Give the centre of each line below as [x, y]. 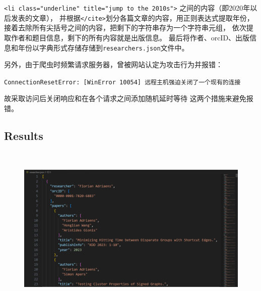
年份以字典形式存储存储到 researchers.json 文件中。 [103, 47]
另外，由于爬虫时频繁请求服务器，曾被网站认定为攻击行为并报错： [113, 64]
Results [24, 135]
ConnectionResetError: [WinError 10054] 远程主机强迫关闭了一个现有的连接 [122, 82]
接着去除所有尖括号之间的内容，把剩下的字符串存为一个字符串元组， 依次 [125, 28]
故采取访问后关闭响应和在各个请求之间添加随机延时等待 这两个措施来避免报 [129, 98]
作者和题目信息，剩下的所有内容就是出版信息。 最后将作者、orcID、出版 [130, 37]
